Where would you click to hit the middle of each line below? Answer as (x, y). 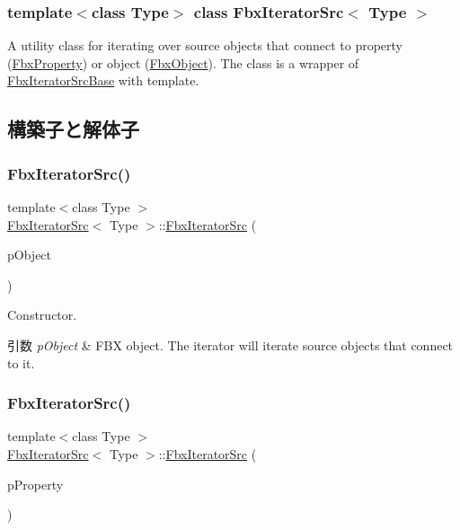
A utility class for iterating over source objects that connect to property (205, 45)
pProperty (35, 484)
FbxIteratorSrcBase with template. (103, 80)
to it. (21, 362)
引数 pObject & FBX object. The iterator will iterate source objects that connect (230, 344)
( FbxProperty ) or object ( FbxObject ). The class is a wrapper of (183, 62)
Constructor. (42, 315)
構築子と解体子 (73, 129)
